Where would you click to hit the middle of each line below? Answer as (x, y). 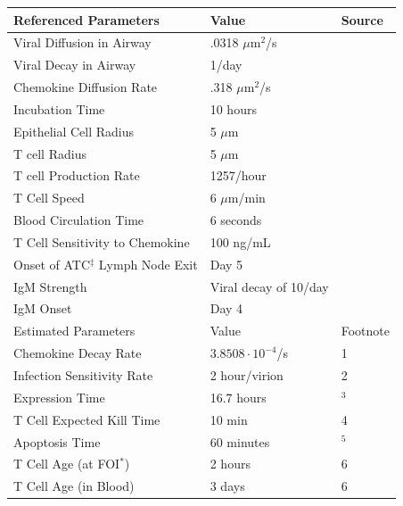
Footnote (365, 331)
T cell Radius (50, 153)
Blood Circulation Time (79, 220)
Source (362, 19)
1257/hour (238, 175)
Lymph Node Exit (148, 264)
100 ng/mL (240, 241)
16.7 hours (238, 397)
